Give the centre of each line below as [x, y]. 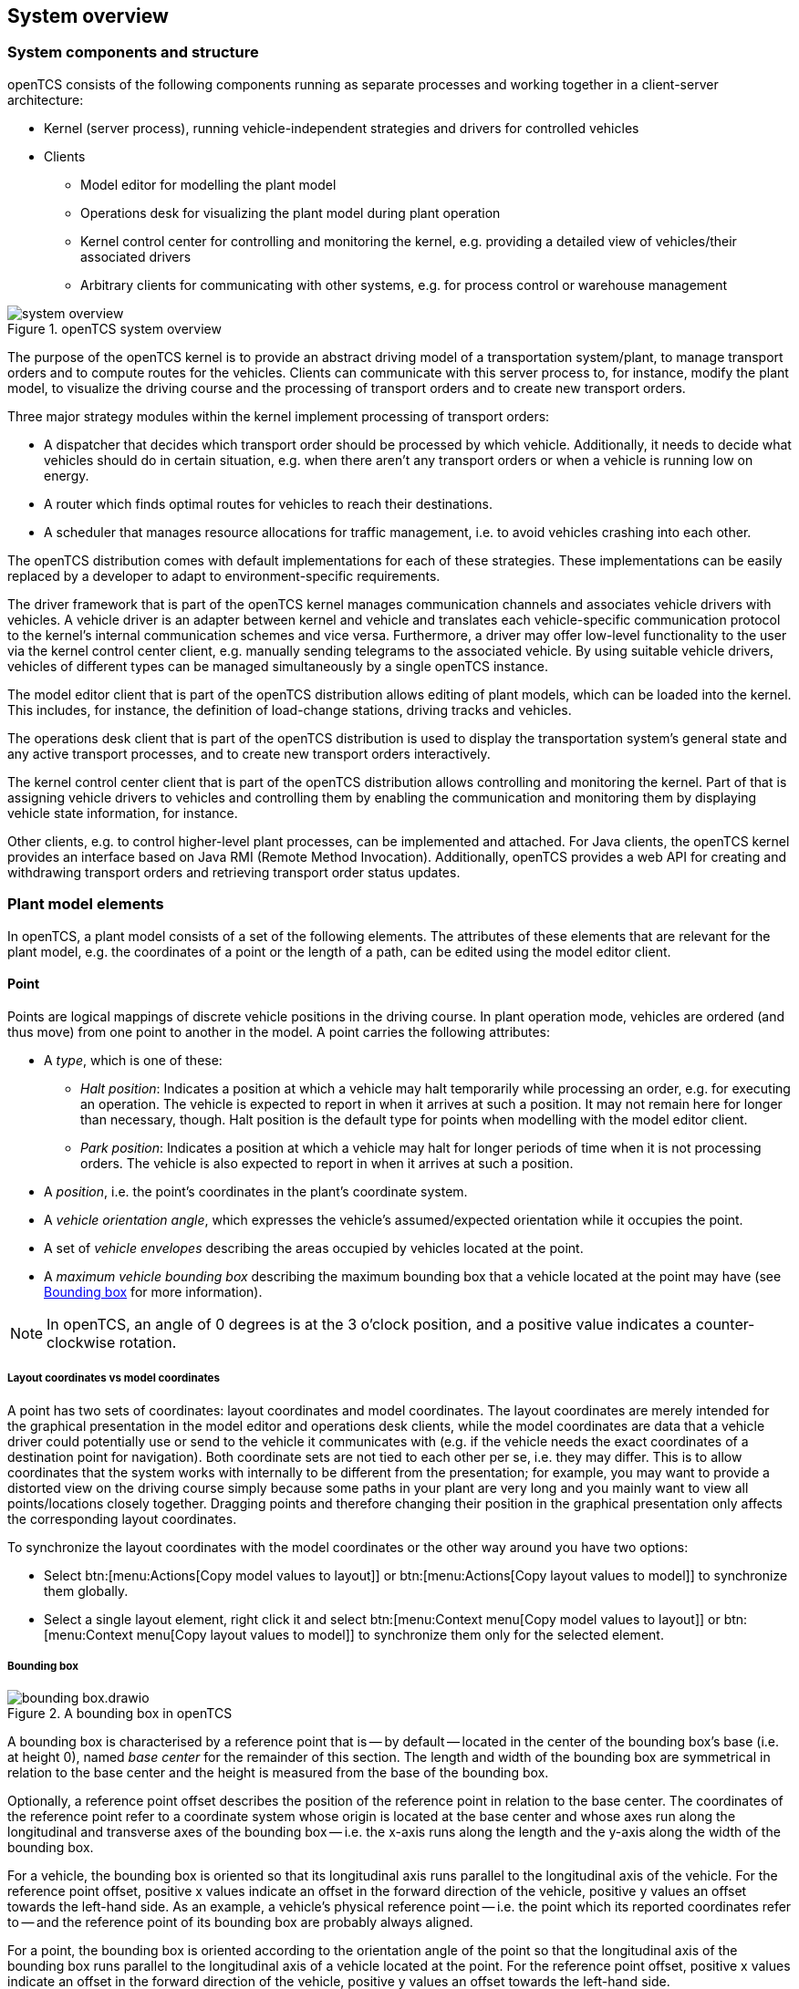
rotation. [148, 1342]
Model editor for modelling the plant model [208, 184]
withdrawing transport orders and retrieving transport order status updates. [234, 872]
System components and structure [133, 52]
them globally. [86, 1590]
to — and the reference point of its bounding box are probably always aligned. [240, 1922]
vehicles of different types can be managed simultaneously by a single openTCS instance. [278, 666]
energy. [67, 475]
